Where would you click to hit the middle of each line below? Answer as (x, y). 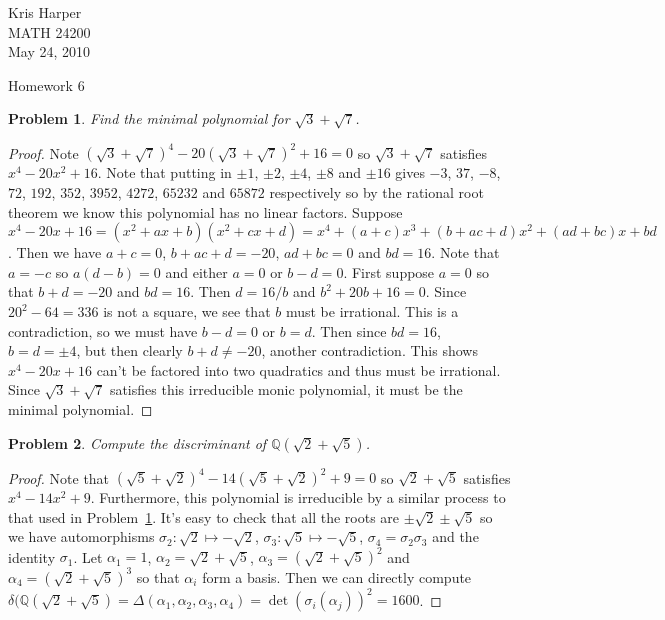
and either (196, 271)
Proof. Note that (59, 477)
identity (32, 556)
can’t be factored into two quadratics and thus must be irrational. (298, 369)
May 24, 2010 (49, 51)
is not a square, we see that (187, 311)
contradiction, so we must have (103, 330)
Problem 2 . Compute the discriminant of (137, 442)
